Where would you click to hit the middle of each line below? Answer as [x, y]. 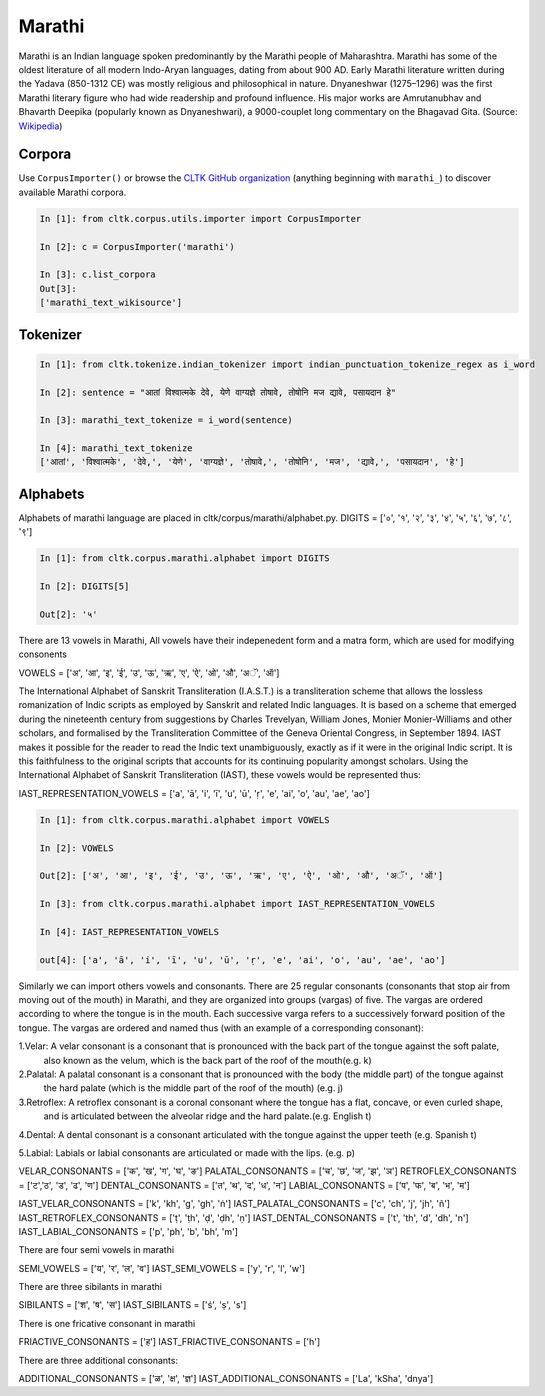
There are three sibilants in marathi [90, 1287]
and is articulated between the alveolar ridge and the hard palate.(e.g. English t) [207, 1116]
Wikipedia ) [40, 126]
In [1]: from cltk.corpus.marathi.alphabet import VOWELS [184, 819]
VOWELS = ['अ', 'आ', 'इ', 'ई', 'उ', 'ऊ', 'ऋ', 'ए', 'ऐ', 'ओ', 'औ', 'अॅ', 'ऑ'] [149, 672]
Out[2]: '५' [68, 614]
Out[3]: [58, 288]
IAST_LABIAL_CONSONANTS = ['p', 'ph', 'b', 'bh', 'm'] [128, 1231]
